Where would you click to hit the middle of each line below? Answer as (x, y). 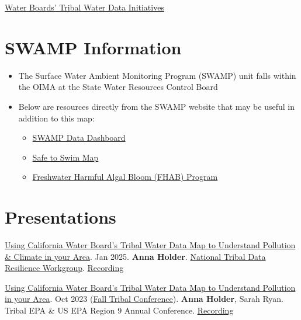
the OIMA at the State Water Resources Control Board (118, 87)
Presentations (60, 217)
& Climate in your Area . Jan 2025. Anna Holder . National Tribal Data (135, 256)
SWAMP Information (93, 47)
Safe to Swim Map (65, 157)
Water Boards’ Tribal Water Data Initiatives (84, 7)
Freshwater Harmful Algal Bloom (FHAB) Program (125, 177)
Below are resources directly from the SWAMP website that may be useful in (156, 106)
